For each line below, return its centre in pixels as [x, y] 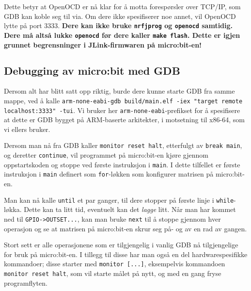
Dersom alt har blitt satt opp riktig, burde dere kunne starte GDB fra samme [119, 91]
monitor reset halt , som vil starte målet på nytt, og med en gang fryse [113, 273]
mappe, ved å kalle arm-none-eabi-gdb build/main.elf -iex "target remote [123, 100]
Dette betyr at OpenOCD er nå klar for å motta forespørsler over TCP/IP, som [122, 6]
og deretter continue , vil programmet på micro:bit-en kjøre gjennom [106, 155]
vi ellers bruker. [27, 129]
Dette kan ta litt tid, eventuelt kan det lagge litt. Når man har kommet [130, 209]
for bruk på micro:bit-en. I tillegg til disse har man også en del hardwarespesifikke [126, 254]
